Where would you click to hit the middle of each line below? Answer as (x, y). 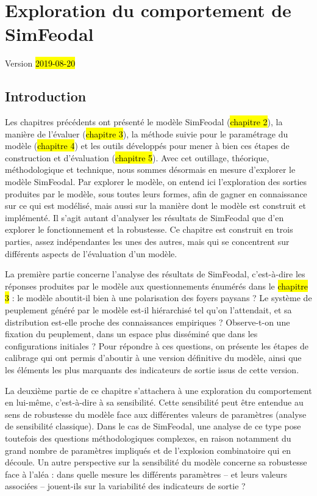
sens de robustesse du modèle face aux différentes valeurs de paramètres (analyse (156, 414)
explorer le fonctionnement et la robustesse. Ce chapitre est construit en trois (149, 229)
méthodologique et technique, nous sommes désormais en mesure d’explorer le (150, 170)
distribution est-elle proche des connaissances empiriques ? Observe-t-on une (148, 322)
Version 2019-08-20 (40, 63)
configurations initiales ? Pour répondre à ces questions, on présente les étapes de (157, 345)
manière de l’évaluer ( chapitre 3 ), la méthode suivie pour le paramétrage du (147, 133)
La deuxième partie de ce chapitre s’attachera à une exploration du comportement (158, 390)
